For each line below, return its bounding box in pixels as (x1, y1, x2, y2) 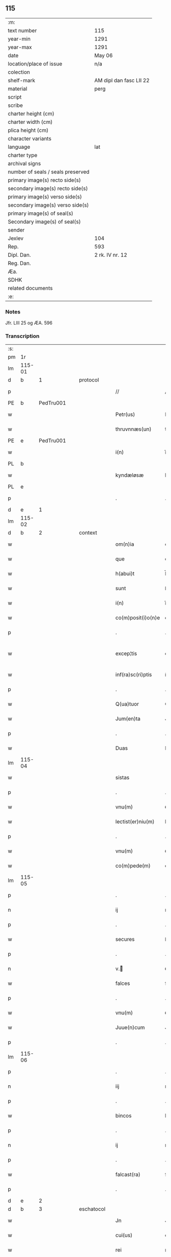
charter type (8, 151, 38, 159)
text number (8, 27, 37, 34)
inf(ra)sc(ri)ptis (115, 671, 152, 678)
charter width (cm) (8, 118, 53, 125)
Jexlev (8, 235, 24, 242)
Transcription (5, 332, 40, 340)
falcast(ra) (115, 1171, 141, 1178)
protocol (78, 376, 99, 384)
